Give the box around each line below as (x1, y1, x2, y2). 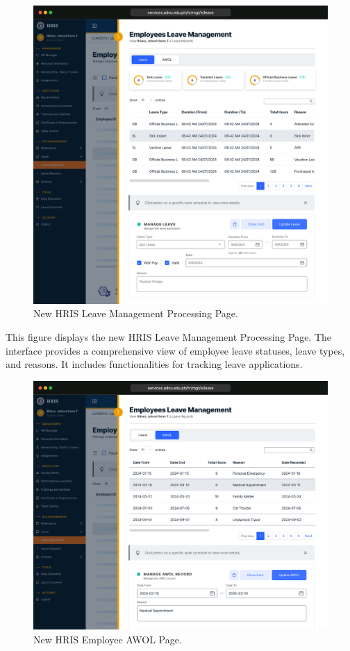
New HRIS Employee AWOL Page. (33, 632, 182, 646)
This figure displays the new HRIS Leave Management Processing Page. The (6, 330, 332, 344)
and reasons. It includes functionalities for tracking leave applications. (6, 357, 303, 371)
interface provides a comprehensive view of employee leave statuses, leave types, (6, 343, 345, 357)
